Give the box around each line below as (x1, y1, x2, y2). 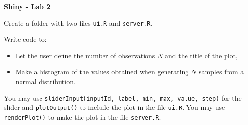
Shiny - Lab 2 (4, 1, 51, 11)
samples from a (198, 67, 244, 77)
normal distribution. (15, 76, 76, 87)
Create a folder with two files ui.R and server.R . (4, 18, 153, 28)
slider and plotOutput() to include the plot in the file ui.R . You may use (4, 102, 225, 112)
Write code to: (4, 34, 47, 44)
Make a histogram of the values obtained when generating (15, 67, 189, 77)
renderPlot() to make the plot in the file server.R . (4, 111, 161, 122)
